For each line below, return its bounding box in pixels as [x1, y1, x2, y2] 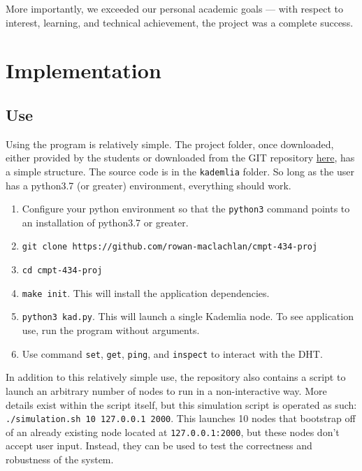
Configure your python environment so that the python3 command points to [22, 201, 350, 216]
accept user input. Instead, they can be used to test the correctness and [6, 438, 312, 453]
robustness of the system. [6, 452, 114, 467]
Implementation [6, 56, 161, 85]
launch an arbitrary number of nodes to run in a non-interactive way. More [6, 383, 327, 398]
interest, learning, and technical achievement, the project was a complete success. [6, 15, 354, 29]
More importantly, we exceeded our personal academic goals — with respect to [6, 1, 343, 15]
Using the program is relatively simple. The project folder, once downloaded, [6, 136, 334, 151]
